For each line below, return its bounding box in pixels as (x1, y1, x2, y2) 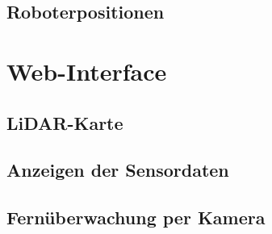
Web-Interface (6, 54, 167, 87)
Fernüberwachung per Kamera (6, 205, 266, 230)
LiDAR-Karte (6, 110, 123, 135)
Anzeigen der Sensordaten (6, 157, 229, 182)
